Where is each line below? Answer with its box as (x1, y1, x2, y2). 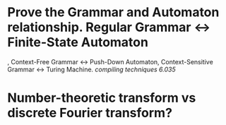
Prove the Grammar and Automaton (7, 4, 220, 20)
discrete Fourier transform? (7, 105, 173, 121)
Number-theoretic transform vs (7, 90, 196, 106)
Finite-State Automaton (7, 35, 148, 50)
